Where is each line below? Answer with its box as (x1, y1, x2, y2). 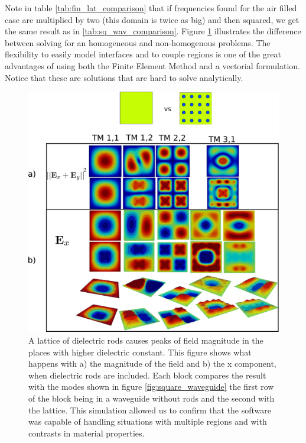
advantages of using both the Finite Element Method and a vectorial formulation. (5, 59, 300, 72)
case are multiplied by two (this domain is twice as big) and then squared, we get (5, 13, 300, 25)
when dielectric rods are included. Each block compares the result (28, 368, 266, 381)
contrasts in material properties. (28, 426, 145, 439)
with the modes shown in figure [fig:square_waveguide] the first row (28, 380, 274, 393)
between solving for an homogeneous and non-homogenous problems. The (5, 36, 271, 48)
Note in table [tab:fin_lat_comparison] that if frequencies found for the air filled (5, 2, 297, 14)
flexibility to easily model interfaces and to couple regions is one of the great (5, 48, 281, 60)
